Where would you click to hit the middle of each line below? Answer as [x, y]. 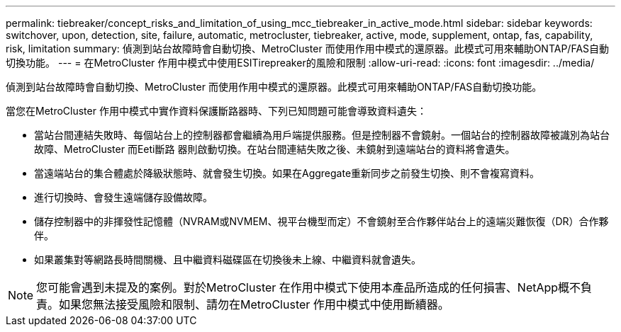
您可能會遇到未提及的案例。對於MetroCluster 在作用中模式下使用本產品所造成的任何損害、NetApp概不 [309, 287]
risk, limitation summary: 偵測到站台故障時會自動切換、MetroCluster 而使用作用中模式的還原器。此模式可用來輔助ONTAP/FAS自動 [308, 48]
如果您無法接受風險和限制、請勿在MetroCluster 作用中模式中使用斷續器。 [254, 304]
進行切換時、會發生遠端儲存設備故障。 [123, 197]
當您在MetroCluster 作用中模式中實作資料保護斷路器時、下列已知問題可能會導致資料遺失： [216, 111]
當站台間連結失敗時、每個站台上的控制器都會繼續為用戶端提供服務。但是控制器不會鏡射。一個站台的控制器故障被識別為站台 [322, 135]
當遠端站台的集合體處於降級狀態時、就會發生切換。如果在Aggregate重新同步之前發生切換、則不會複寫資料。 [287, 173]
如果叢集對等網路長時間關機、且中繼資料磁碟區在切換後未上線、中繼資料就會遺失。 [228, 259]
